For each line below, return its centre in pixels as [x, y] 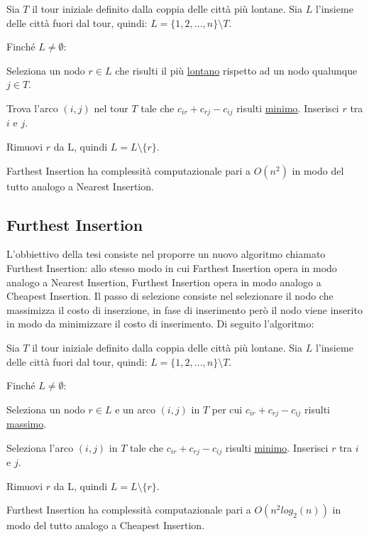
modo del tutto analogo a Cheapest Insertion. [106, 525]
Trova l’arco [32, 108]
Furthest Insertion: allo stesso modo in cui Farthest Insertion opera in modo [172, 268]
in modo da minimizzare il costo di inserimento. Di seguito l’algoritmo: [160, 324]
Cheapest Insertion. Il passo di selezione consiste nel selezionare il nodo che [170, 296]
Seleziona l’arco [40, 447]
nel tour [111, 108]
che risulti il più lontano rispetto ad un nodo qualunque [236, 70]
